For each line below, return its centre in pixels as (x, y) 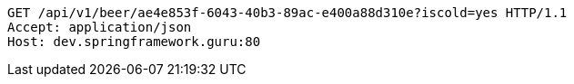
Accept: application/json (100, 27)
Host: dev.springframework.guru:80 (134, 42)
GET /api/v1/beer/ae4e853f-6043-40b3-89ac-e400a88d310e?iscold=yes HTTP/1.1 (287, 13)
